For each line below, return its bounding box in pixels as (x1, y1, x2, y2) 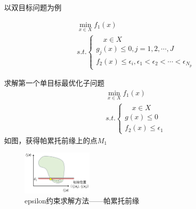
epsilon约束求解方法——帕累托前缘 (25, 195, 140, 206)
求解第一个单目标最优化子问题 (4, 77, 104, 88)
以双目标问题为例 (4, 2, 61, 12)
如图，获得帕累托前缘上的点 (4, 135, 97, 145)
